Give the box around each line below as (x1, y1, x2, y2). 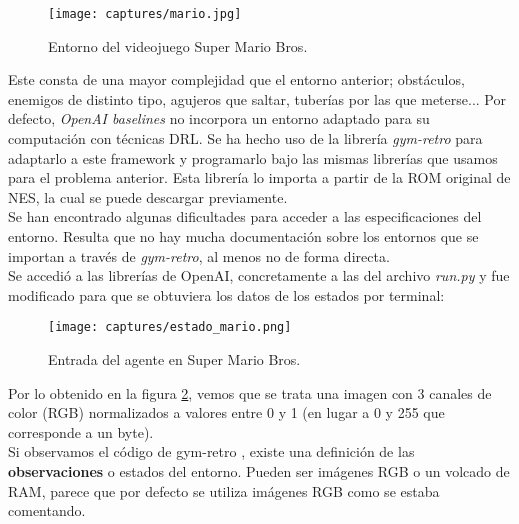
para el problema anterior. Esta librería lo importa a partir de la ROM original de (8, 167, 511, 188)
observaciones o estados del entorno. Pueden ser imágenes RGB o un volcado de (8, 461, 510, 481)
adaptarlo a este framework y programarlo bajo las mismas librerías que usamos (8, 147, 498, 168)
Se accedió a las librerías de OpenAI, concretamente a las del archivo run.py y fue (8, 265, 510, 286)
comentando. (8, 500, 86, 521)
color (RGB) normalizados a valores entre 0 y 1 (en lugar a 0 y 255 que (8, 402, 445, 423)
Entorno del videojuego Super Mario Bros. (48, 35, 308, 56)
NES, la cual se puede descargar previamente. (8, 186, 288, 207)
